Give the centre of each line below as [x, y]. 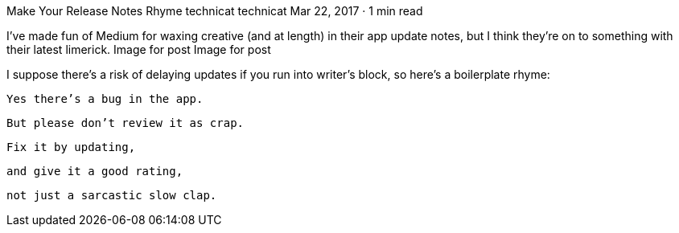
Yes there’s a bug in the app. [105, 99]
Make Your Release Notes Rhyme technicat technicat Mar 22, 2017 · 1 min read [215, 11]
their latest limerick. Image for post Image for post [139, 49]
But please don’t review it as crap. [126, 123]
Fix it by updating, [71, 147]
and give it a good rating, [95, 171]
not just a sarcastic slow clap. [112, 195]
